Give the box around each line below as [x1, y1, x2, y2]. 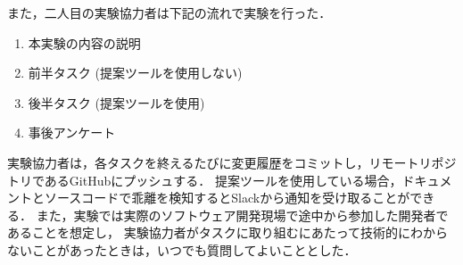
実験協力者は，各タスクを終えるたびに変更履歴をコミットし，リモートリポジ [7, 153, 457, 171]
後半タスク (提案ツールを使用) [28, 93, 205, 112]
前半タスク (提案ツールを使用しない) [28, 63, 243, 82]
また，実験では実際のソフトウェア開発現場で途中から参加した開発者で [36, 205, 449, 224]
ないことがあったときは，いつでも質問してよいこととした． [7, 240, 357, 259]
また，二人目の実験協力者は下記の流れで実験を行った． [7, 4, 332, 21]
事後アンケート [28, 123, 116, 142]
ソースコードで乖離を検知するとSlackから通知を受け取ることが [44, 188, 410, 207]
